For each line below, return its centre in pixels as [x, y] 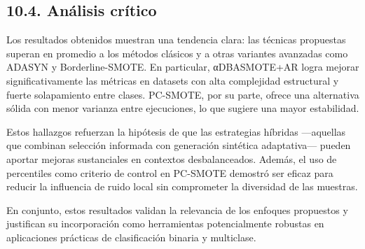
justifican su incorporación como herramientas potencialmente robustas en [165, 223]
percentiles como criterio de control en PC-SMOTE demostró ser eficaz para [170, 172]
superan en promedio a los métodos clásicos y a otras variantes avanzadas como [177, 53]
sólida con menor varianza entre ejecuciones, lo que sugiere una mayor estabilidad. [183, 108]
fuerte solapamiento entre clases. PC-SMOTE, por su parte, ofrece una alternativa [183, 94]
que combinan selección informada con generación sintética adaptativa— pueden [179, 145]
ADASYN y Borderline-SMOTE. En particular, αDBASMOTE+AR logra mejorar [183, 67]
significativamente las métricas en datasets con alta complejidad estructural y [173, 80]
